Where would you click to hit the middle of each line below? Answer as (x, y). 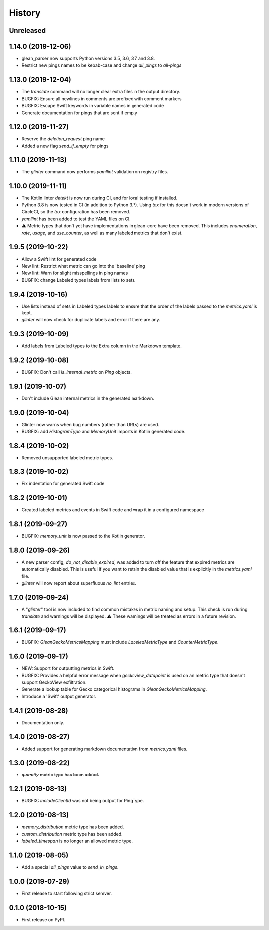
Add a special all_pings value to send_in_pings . (70, 867)
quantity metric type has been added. (60, 775)
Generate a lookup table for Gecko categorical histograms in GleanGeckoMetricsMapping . (114, 689)
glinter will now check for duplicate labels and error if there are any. (91, 320)
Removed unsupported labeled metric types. (67, 458)
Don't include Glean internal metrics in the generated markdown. (88, 398)
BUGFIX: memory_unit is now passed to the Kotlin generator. (83, 536)
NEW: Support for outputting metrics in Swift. (68, 668)
